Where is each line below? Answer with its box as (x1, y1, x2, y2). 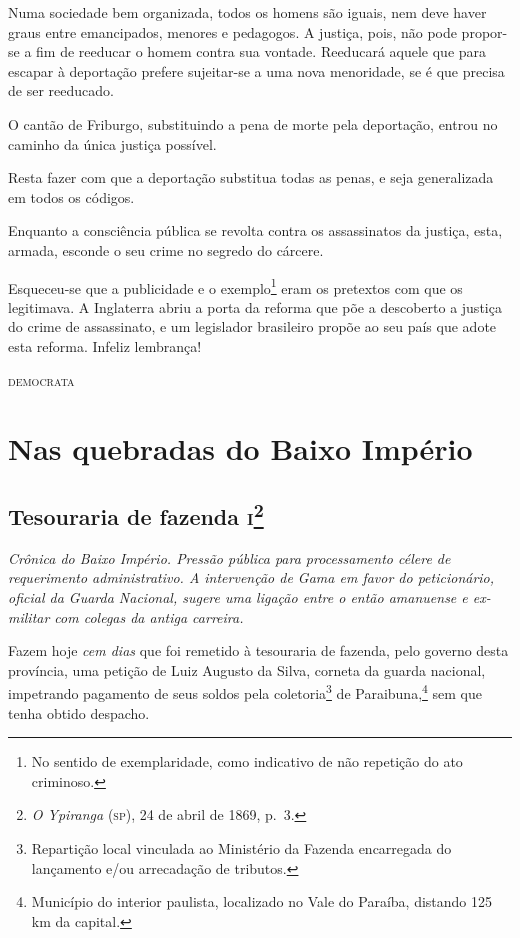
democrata (8, 369, 75, 390)
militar (8, 606, 50, 627)
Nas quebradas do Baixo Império (8, 428, 473, 469)
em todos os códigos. (8, 186, 135, 207)
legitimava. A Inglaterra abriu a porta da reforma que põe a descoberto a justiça (8, 296, 502, 317)
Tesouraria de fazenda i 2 (8, 496, 264, 531)
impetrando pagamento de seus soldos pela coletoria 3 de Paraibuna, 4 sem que (8, 680, 482, 703)
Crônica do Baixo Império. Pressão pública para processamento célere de (8, 547, 451, 568)
